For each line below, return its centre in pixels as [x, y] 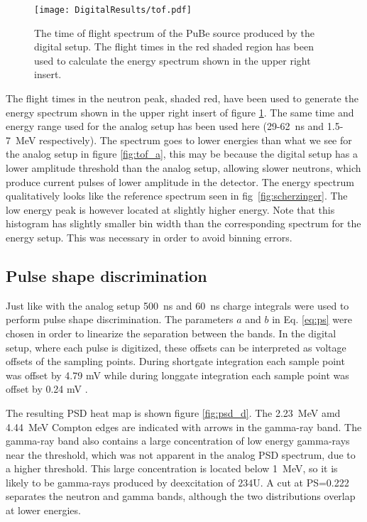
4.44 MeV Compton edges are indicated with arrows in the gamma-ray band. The [184, 426]
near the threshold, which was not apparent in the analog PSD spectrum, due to [181, 454]
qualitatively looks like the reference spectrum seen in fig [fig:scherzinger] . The [177, 196]
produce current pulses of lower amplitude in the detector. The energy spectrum [180, 181]
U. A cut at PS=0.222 [301, 482]
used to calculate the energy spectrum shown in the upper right [172, 60]
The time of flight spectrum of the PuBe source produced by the [174, 32]
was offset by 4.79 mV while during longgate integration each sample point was [177, 375]
